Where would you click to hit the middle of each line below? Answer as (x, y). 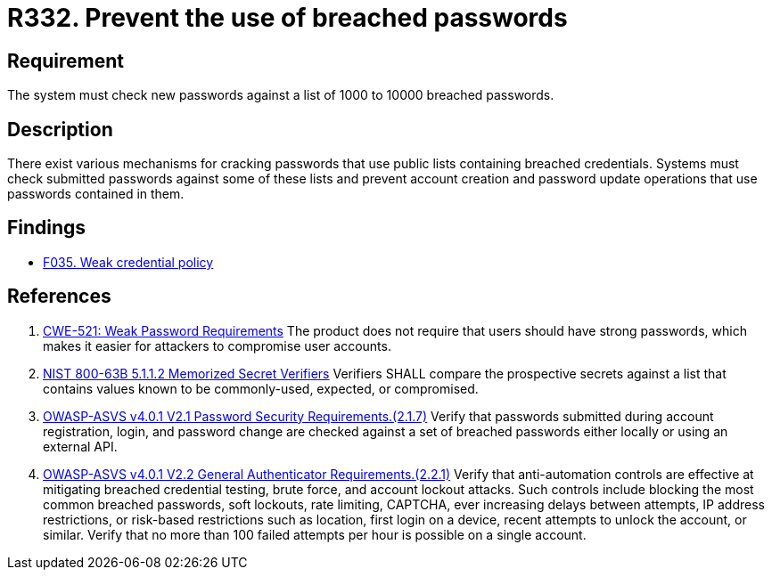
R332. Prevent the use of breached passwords (287, 18)
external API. (80, 446)
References (59, 297)
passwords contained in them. (96, 194)
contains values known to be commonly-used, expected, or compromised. (261, 388)
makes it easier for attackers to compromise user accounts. (217, 345)
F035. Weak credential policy (128, 262)
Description (60, 129)
